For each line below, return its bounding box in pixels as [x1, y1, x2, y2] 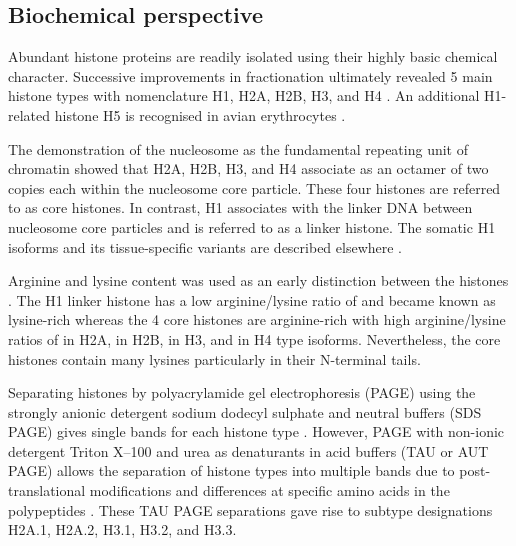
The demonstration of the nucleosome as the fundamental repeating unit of [8, 138, 468, 159]
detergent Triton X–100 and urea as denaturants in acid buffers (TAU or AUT [8, 440, 489, 461]
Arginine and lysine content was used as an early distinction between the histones [8, 270, 509, 291]
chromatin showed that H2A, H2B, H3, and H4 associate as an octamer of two [8, 158, 489, 179]
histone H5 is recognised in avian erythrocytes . [54, 104, 346, 125]
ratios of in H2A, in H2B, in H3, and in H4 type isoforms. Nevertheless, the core [8, 328, 501, 349]
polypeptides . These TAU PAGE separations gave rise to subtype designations [8, 499, 493, 520]
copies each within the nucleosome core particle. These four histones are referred [8, 177, 501, 198]
